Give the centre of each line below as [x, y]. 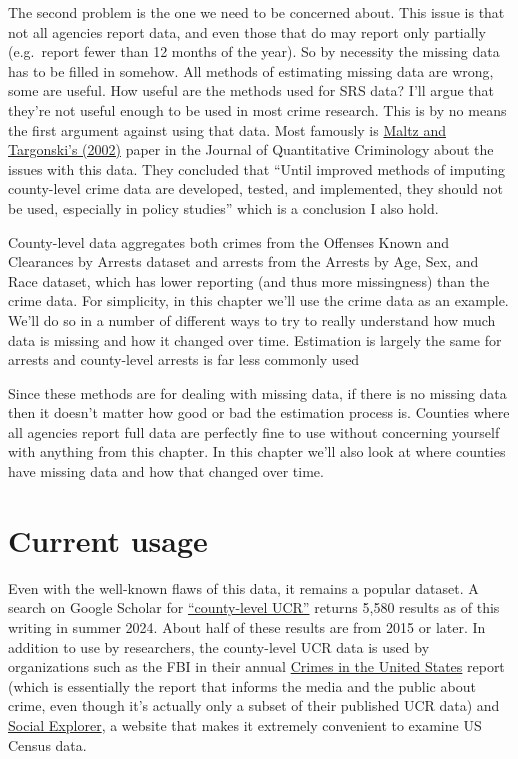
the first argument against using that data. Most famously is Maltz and [227, 129]
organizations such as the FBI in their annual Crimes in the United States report [256, 666]
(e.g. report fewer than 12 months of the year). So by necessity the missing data [254, 51]
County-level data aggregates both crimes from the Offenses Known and [228, 241]
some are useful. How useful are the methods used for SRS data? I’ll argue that [251, 90]
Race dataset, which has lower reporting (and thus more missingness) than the [249, 280]
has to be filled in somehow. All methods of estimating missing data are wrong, [251, 70]
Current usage [108, 539]
